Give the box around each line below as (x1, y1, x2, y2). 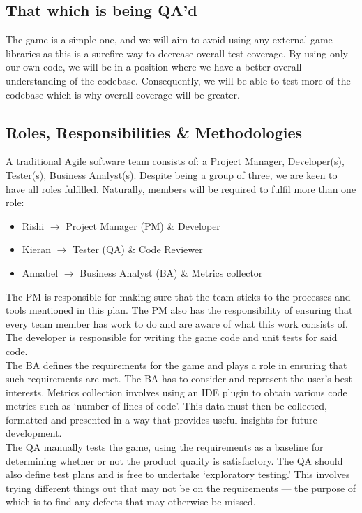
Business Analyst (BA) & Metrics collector (80, 265, 263, 280)
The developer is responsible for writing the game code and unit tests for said (6, 330, 338, 345)
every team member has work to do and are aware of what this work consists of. (6, 316, 348, 331)
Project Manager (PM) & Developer (66, 218, 220, 233)
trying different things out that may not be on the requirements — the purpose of (6, 480, 356, 495)
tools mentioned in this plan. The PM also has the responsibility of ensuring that (6, 303, 353, 317)
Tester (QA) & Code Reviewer (73, 242, 203, 256)
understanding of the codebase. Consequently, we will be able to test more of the (6, 73, 351, 87)
